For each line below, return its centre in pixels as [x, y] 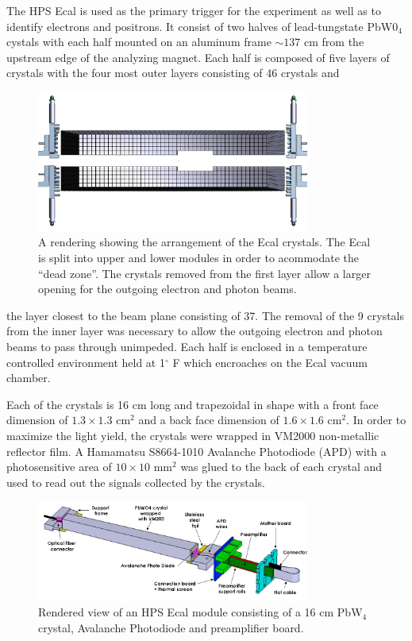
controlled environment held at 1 [86, 362]
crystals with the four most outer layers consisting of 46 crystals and [173, 73]
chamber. [29, 378]
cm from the [334, 42]
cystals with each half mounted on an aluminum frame [139, 42]
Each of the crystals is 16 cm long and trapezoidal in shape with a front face [193, 404]
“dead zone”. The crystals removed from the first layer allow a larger [204, 273]
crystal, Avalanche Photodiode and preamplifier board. [171, 627]
